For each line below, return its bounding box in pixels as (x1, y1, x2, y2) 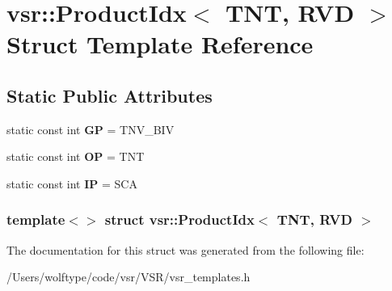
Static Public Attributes (6, 82, 213, 108)
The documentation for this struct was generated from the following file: (6, 241, 365, 258)
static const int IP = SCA (6, 175, 137, 192)
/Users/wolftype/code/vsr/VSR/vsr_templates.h (6, 268, 251, 285)
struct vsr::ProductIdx (104, 209, 255, 230)
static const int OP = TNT (6, 148, 145, 165)
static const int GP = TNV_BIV (6, 120, 175, 137)
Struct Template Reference (6, 27, 314, 61)
